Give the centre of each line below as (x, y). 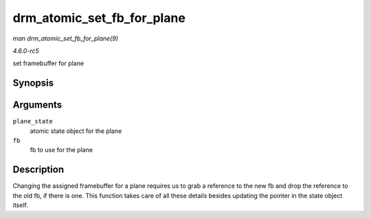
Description (38, 170)
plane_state (33, 121)
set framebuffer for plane (48, 63)
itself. (21, 205)
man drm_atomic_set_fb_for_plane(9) (66, 38)
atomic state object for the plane (76, 131)
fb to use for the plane (61, 150)
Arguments (37, 105)
